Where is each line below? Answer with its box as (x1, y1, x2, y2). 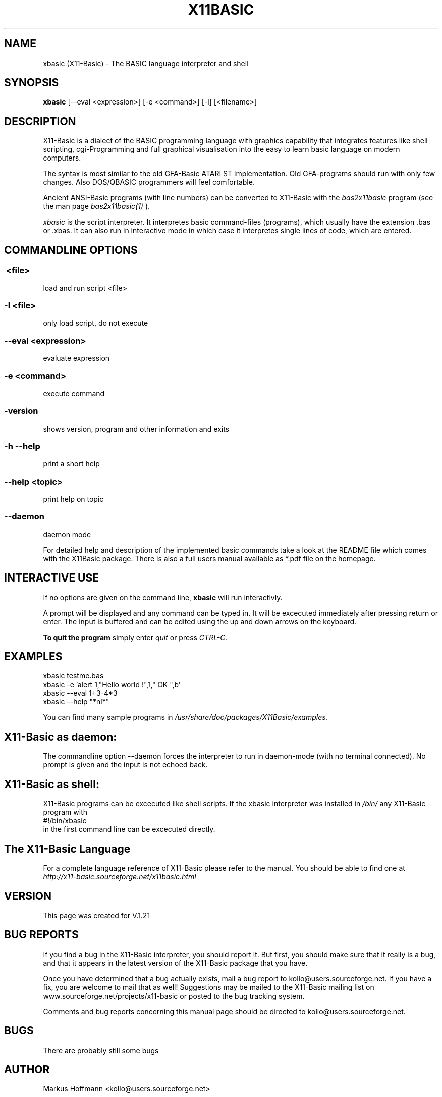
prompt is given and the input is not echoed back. (43, 760, 208, 769)
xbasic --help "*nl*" (43, 697, 109, 706)
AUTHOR (4, 1063, 50, 1076)
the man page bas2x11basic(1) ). (43, 202, 150, 211)
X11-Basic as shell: (4, 777, 99, 791)
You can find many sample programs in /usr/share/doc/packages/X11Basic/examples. (43, 713, 328, 722)
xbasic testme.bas (43, 671, 104, 681)
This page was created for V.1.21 (43, 911, 150, 920)
